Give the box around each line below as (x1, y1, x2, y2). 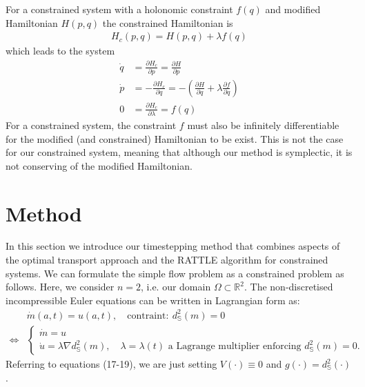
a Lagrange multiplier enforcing (168, 341, 302, 352)
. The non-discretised (244, 279, 333, 294)
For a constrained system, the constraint (6, 117, 177, 132)
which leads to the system (6, 43, 115, 58)
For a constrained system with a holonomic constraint (6, 2, 233, 16)
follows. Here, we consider (6, 279, 115, 294)
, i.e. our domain (141, 279, 211, 294)
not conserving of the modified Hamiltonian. (6, 158, 193, 172)
